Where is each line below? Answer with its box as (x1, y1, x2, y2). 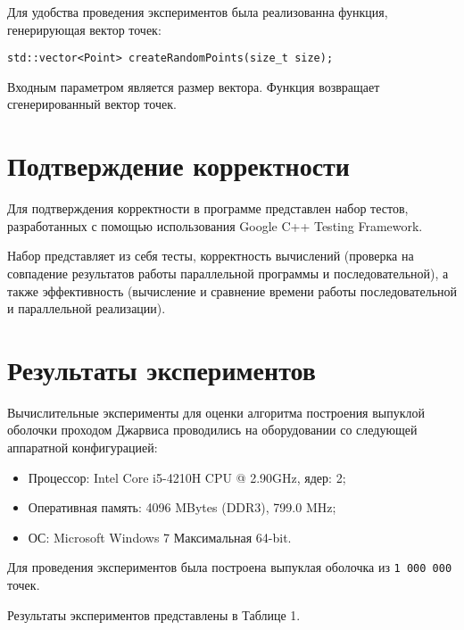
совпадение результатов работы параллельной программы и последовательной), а (7, 263, 449, 282)
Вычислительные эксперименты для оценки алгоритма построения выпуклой (7, 402, 426, 421)
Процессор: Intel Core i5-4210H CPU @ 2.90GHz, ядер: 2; (28, 468, 346, 486)
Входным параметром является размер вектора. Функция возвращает (7, 77, 380, 95)
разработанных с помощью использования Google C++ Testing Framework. (7, 216, 423, 235)
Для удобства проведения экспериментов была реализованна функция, (7, 3, 388, 21)
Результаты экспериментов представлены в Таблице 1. (7, 605, 301, 624)
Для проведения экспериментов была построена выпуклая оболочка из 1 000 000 (7, 558, 452, 576)
